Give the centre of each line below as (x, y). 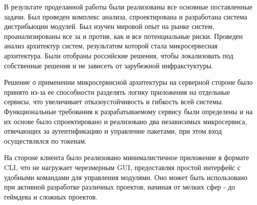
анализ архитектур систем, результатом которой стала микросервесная (111, 46)
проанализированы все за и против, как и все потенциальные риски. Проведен (123, 36)
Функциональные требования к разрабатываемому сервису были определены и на (128, 111)
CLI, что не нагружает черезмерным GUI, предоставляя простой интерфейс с (122, 167)
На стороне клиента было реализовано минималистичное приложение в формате (126, 157)
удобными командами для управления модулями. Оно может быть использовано (126, 177)
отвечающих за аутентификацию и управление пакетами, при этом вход (113, 131)
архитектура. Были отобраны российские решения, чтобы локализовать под (119, 55)
